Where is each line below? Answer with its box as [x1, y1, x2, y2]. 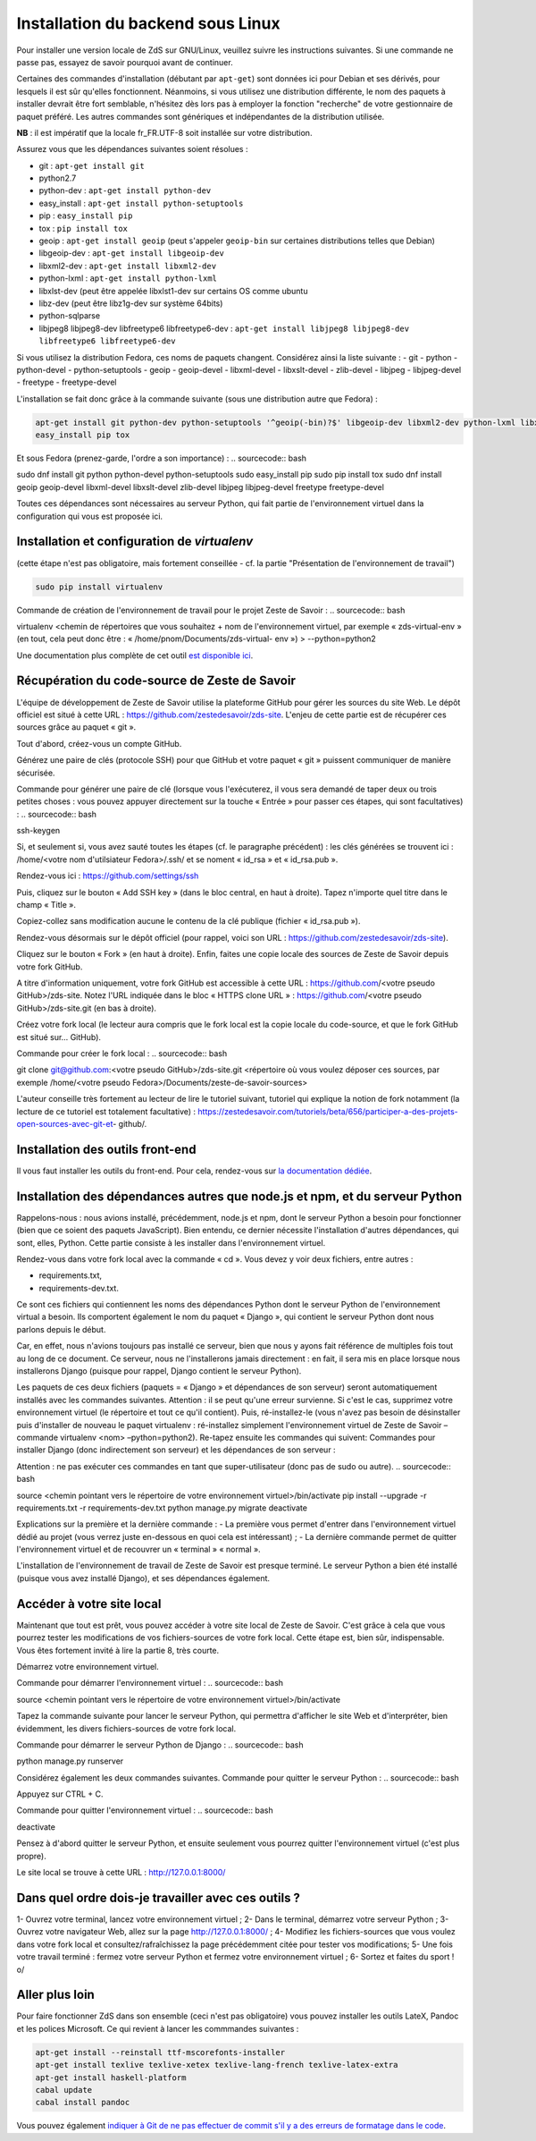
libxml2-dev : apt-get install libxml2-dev [38, 260, 217, 271]
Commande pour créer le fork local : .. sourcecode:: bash [16, 1047, 228, 1059]
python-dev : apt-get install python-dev [38, 185, 212, 196]
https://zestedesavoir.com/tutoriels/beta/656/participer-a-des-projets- [197, 1105, 459, 1117]
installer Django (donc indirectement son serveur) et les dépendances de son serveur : [16, 1444, 336, 1455]
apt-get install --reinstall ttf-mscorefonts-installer [35, 2047, 286, 2057]
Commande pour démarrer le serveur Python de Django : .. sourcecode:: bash [16, 1739, 304, 1750]
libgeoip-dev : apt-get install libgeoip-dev [38, 248, 225, 258]
